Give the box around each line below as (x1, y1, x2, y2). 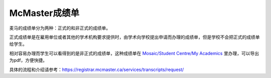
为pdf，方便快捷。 (9, 57, 48, 63)
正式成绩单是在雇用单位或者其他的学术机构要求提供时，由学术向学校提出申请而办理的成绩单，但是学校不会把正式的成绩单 (9, 34, 260, 40)
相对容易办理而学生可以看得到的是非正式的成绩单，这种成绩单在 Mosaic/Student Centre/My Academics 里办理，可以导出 (9, 50, 259, 56)
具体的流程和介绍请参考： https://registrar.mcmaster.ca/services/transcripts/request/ (9, 66, 184, 72)
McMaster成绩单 (9, 7, 80, 18)
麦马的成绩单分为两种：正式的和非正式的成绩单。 (9, 25, 110, 31)
